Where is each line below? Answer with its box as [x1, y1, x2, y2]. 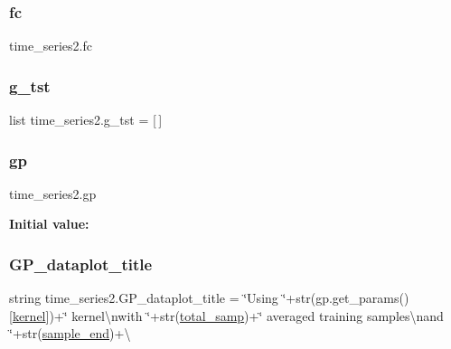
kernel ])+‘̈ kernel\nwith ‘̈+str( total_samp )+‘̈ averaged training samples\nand [12, 306, 444, 325]
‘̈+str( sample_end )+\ [9, 324, 131, 343]
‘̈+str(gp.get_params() [282, 288, 409, 307]
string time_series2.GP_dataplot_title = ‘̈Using [9, 288, 278, 307]
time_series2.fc [9, 36, 92, 55]
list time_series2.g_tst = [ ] [9, 110, 163, 129]
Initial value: [9, 214, 89, 233]
